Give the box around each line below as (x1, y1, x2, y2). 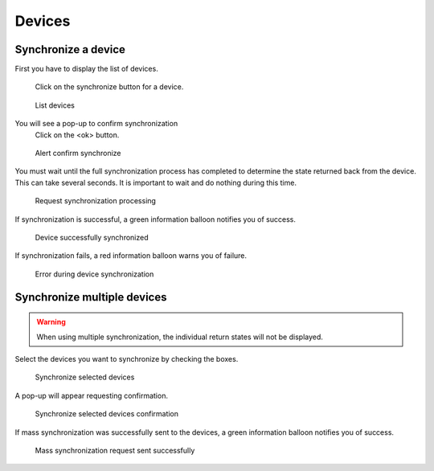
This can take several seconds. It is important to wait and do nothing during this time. (14, 178, 297, 187)
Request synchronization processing (35, 196, 157, 206)
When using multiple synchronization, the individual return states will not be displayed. (36, 332, 323, 342)
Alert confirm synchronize (35, 149, 121, 158)
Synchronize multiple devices (14, 290, 167, 304)
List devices (35, 100, 76, 110)
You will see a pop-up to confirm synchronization (14, 119, 178, 129)
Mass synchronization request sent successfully (35, 445, 195, 455)
